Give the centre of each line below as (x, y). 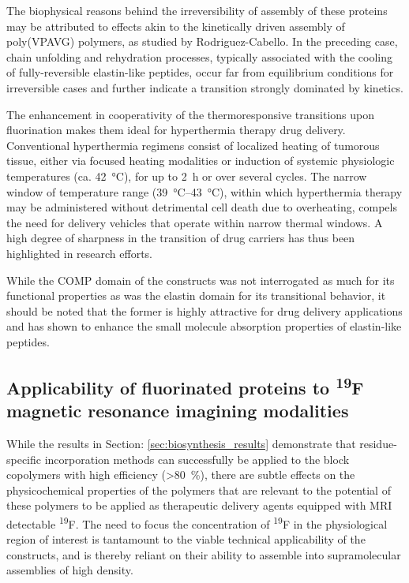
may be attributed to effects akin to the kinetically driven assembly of (176, 26)
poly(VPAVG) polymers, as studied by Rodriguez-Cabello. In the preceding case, (202, 41)
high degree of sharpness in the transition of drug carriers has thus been (181, 238)
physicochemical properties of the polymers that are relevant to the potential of (199, 490)
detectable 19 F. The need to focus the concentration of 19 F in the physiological (197, 523)
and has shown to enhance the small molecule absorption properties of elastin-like (204, 326)
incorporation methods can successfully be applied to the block (197, 459)
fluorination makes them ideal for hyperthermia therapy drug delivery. (176, 130)
